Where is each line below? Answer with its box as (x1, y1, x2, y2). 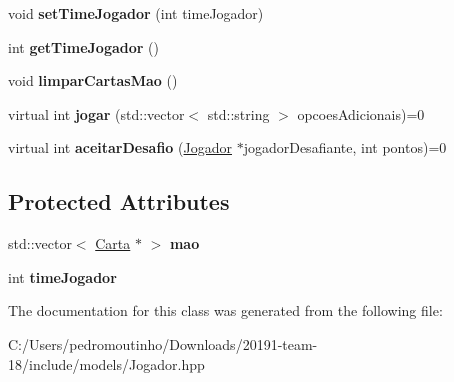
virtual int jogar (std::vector (8, 103, 185, 124)
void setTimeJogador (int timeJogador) (8, 3, 264, 23)
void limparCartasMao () (8, 70, 178, 91)
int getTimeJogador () (8, 36, 159, 57)
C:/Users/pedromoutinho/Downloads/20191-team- (8, 333, 318, 354)
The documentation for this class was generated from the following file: (8, 300, 443, 321)
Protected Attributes (8, 186, 230, 217)
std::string (207, 103, 270, 124)
